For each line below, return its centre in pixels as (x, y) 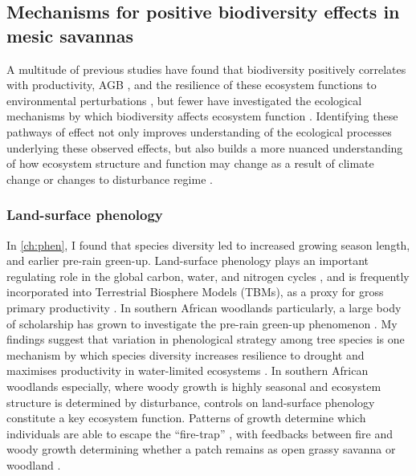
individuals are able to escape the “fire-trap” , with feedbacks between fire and (200, 433)
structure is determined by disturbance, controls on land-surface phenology (191, 402)
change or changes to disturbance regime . (110, 179)
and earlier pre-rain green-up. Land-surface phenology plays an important (188, 260)
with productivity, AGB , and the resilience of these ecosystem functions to (192, 85)
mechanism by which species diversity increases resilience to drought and (186, 354)
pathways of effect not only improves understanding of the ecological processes (199, 131)
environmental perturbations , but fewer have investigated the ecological (184, 100)
